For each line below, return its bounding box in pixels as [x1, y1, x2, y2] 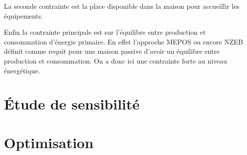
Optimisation [4, 132, 94, 152]
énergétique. [4, 65, 40, 75]
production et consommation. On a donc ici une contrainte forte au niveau [4, 55, 227, 66]
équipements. [4, 10, 43, 21]
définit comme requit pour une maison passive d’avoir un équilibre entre [4, 46, 220, 56]
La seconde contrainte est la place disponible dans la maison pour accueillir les [4, 1, 240, 11]
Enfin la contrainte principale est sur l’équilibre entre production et [4, 27, 206, 37]
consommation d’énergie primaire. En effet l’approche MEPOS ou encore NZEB [4, 36, 243, 46]
